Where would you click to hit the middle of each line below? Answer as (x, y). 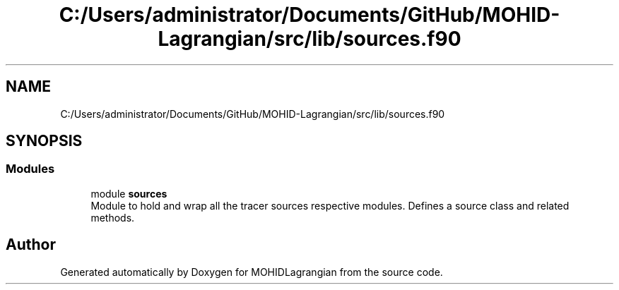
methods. (113, 217)
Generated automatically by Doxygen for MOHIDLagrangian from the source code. (252, 272)
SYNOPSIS (44, 141)
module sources (129, 193)
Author (31, 245)
